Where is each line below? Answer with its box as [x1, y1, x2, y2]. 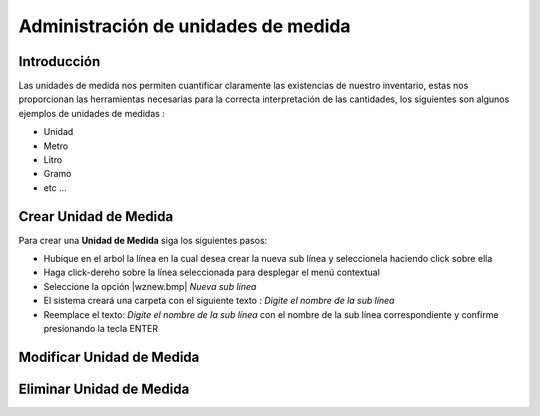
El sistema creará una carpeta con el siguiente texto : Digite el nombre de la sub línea [43, 295, 395, 307]
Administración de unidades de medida [18, 15, 351, 37]
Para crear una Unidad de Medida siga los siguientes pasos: [18, 234, 268, 246]
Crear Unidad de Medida [18, 208, 174, 225]
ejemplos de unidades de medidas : [18, 107, 165, 119]
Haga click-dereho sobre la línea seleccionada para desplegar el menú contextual [43, 266, 380, 279]
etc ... [43, 181, 67, 194]
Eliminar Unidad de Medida [18, 380, 190, 397]
